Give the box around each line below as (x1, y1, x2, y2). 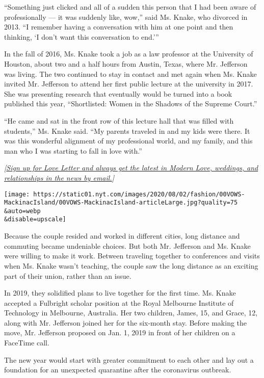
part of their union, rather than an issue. (4, 270, 131, 281)
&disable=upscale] (4, 216, 66, 223)
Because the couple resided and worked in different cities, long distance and (4, 230, 240, 241)
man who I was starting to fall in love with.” (4, 145, 142, 156)
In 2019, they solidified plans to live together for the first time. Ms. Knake (4, 287, 236, 298)
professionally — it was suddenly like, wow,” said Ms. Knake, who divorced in (4, 11, 248, 22)
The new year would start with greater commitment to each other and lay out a (4, 354, 254, 365)
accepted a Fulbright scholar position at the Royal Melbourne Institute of (4, 297, 234, 308)
